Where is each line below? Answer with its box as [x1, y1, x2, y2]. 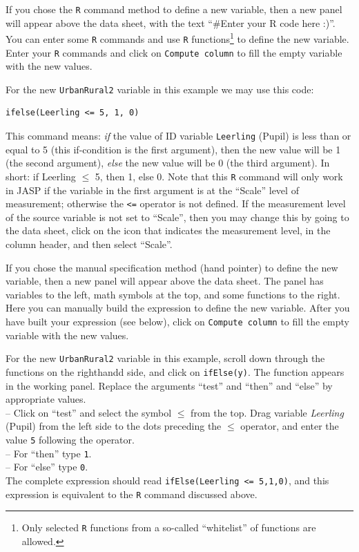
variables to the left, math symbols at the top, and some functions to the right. [6, 287, 340, 301]
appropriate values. [6, 392, 86, 406]
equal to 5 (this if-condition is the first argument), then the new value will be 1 [6, 142, 341, 156]
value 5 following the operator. [6, 432, 135, 446]
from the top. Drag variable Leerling [191, 405, 344, 419]
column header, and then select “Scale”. [6, 237, 173, 251]
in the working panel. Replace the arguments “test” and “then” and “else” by [6, 378, 333, 392]
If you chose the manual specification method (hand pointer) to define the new [6, 260, 338, 274]
